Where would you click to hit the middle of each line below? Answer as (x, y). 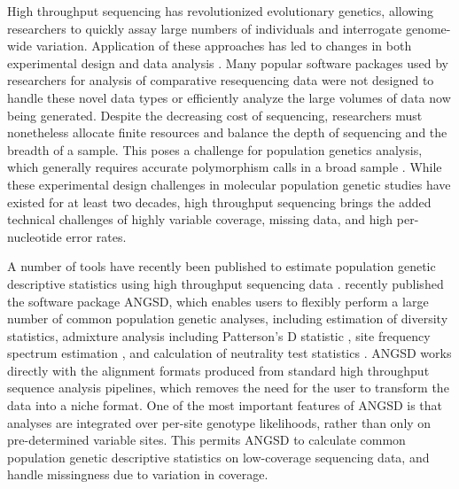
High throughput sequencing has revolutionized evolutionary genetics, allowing (221, 11)
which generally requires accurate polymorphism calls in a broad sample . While (225, 167)
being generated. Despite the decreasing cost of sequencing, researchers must (215, 115)
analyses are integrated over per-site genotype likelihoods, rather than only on (219, 422)
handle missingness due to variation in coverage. (138, 474)
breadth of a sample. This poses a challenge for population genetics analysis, (215, 149)
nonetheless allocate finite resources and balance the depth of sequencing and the (227, 132)
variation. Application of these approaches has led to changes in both (224, 46)
